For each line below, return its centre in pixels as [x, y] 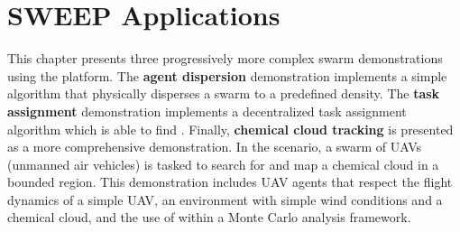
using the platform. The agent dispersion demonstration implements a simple [227, 75]
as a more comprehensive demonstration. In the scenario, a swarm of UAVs [215, 147]
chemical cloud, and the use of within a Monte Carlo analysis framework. [209, 217]
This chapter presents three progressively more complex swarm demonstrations [225, 58]
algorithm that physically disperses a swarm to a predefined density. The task [224, 93]
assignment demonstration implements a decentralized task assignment [207, 111]
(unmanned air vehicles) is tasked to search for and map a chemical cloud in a [223, 164]
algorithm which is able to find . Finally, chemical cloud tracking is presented [230, 129]
